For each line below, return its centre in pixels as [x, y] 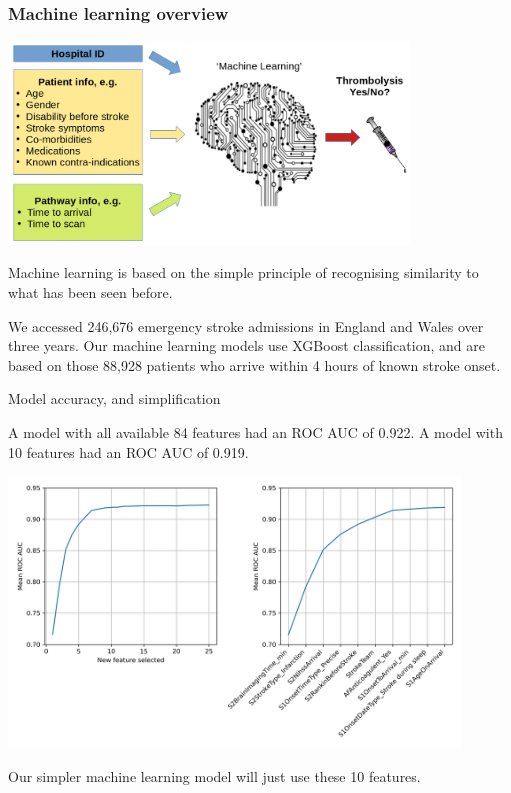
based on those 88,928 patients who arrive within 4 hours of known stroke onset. [254, 364]
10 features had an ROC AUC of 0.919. [128, 451]
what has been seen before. [90, 291]
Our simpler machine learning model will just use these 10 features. [214, 775]
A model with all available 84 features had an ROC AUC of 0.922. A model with [255, 431]
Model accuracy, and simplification [114, 398]
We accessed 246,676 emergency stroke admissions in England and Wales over [246, 325]
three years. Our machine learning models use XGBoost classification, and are [246, 345]
